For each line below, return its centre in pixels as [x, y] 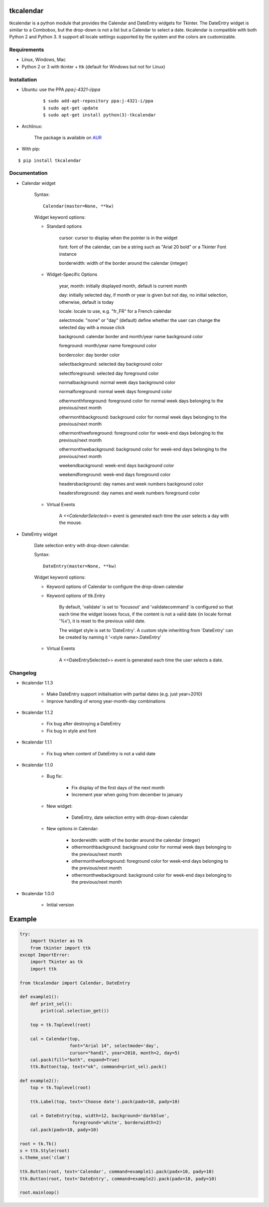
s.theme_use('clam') [45, 1158]
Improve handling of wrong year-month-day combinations [106, 701]
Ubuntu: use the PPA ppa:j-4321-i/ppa [61, 89]
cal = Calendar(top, [55, 1039]
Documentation [28, 173]
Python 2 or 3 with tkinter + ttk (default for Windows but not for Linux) [93, 66]
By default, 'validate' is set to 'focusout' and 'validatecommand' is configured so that [146, 607]
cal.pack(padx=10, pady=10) [65, 1130]
